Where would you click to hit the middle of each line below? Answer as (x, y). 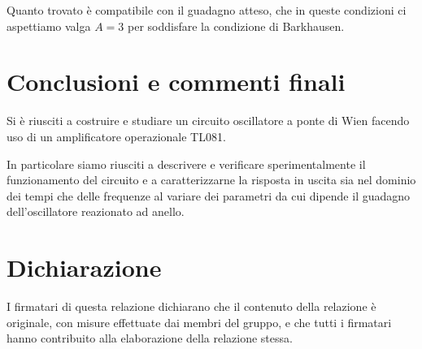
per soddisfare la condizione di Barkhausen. (236, 26)
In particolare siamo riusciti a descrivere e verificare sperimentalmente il (186, 164)
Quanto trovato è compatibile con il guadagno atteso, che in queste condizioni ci (207, 10)
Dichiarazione (84, 267)
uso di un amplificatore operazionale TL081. (116, 136)
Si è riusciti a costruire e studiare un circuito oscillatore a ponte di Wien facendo (208, 121)
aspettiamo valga (49, 26)
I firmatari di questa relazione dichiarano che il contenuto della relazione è (191, 306)
